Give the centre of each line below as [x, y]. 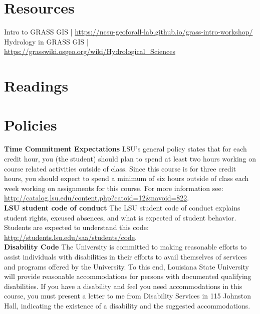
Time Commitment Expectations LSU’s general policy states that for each [125, 149]
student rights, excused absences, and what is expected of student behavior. [120, 217]
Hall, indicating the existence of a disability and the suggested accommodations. [127, 305]
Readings [36, 86]
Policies [31, 125]
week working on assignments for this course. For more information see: [114, 188]
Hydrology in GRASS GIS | [46, 41]
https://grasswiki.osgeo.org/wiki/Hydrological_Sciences [90, 51]
